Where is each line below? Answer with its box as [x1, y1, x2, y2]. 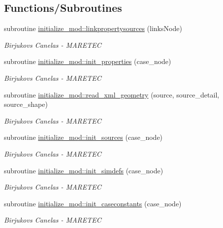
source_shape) [4, 99, 48, 109]
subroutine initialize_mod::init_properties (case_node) [4, 56, 171, 66]
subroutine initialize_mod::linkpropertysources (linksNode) [4, 23, 182, 33]
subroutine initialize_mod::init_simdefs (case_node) [4, 165, 163, 175]
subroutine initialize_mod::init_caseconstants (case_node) [4, 198, 182, 208]
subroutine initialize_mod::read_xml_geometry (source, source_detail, [4, 89, 220, 99]
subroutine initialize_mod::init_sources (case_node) [4, 132, 163, 142]
